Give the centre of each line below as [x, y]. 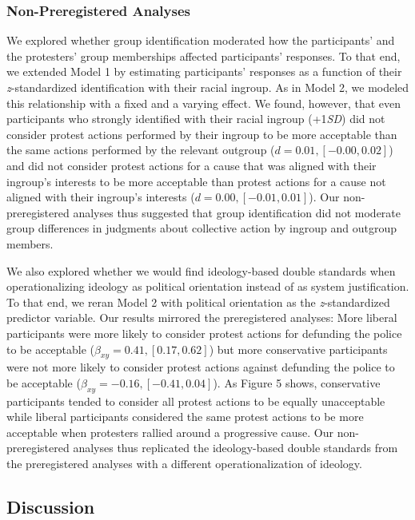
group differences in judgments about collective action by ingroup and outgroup [202, 228]
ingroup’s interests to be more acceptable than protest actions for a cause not [196, 181]
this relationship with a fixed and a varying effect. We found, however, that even [204, 103]
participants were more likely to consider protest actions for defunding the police [204, 333]
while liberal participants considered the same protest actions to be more [185, 417]
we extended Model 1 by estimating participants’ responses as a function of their [204, 71]
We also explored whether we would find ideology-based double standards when [201, 270]
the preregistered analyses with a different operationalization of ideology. [184, 464]
